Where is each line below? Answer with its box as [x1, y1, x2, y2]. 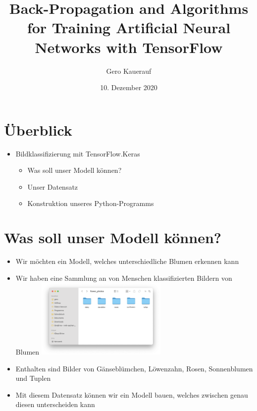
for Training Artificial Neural [27, 17, 231, 38]
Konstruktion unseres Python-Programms [27, 198, 154, 208]
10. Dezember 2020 [100, 82, 157, 93]
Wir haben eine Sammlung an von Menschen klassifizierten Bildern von [15, 272, 232, 283]
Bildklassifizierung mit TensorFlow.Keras [15, 148, 140, 158]
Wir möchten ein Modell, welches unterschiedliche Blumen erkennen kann [15, 256, 239, 266]
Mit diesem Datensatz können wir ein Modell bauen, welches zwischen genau [15, 389, 248, 400]
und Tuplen [15, 373, 51, 383]
